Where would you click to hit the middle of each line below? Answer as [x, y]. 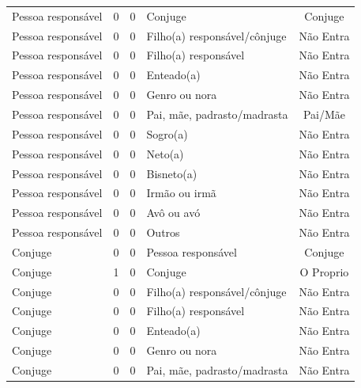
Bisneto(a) [172, 173]
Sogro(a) [167, 133]
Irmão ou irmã [181, 193]
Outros [163, 232]
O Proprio [324, 271]
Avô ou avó [173, 213]
